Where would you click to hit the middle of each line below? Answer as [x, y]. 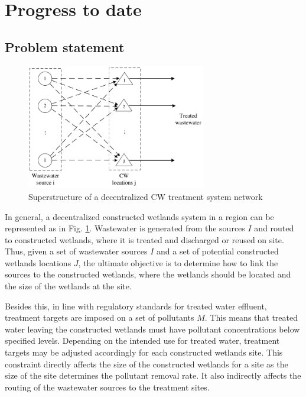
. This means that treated [251, 317]
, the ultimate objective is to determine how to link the [178, 262]
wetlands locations [38, 262]
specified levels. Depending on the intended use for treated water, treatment [142, 340]
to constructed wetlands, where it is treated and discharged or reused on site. [144, 239]
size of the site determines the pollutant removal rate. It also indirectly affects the [153, 375]
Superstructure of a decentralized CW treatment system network [146, 196]
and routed [274, 228]
